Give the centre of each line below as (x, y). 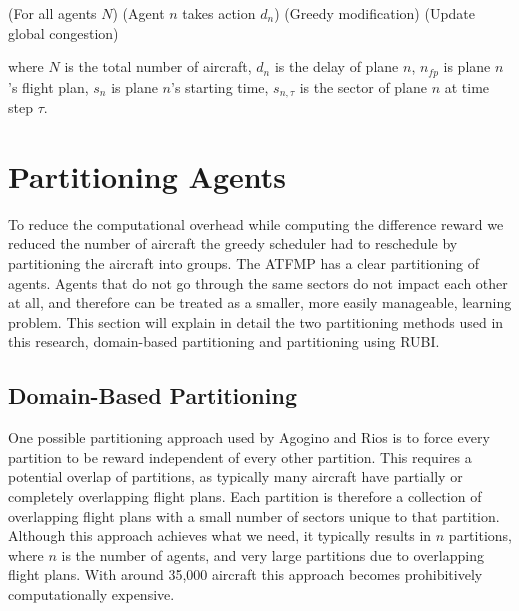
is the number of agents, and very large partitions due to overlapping (272, 554)
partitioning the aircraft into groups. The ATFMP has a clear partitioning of (244, 263)
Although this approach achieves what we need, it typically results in (220, 535)
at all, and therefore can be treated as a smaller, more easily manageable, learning (260, 302)
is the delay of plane (336, 66)
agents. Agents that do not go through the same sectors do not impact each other (258, 282)
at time (467, 86)
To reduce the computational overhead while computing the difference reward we (256, 223)
